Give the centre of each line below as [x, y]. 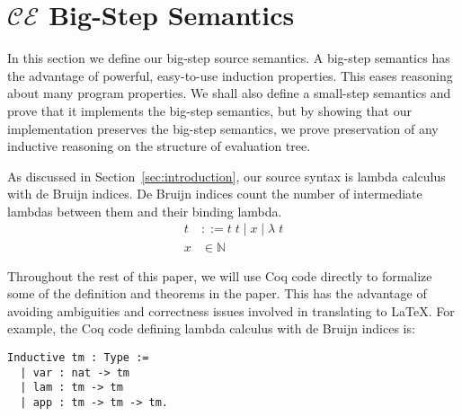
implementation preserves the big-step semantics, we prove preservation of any [223, 128]
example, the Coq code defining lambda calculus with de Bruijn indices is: [211, 328]
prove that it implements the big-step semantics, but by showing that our [210, 110]
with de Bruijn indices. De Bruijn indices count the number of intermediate [215, 194]
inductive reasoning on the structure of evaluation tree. [159, 146]
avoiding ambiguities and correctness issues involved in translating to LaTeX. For [231, 310]
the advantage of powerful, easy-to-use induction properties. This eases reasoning [230, 75]
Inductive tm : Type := [78, 357]
